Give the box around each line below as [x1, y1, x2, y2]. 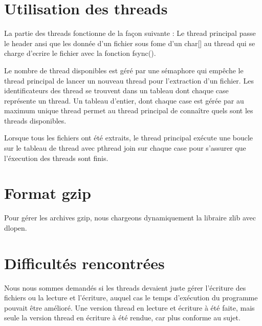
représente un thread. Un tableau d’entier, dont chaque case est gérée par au [4, 95, 244, 106]
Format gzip [4, 182, 91, 203]
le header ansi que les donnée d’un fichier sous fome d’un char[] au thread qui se [4, 37, 255, 48]
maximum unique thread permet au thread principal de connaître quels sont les [4, 105, 253, 116]
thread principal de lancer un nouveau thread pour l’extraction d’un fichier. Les [4, 75, 254, 86]
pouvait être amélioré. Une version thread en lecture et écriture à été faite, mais [4, 302, 255, 313]
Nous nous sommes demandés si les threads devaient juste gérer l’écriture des [4, 282, 246, 293]
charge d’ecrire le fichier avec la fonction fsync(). [4, 48, 156, 58]
